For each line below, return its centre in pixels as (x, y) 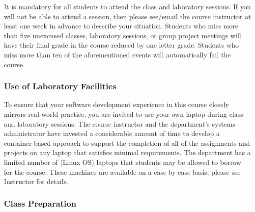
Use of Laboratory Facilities (60, 86)
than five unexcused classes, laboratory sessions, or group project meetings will (123, 35)
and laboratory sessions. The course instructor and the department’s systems (120, 123)
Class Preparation (40, 203)
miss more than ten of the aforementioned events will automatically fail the (117, 54)
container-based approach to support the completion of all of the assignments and (127, 143)
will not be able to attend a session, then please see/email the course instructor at (127, 16)
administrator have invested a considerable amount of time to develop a (112, 133)
